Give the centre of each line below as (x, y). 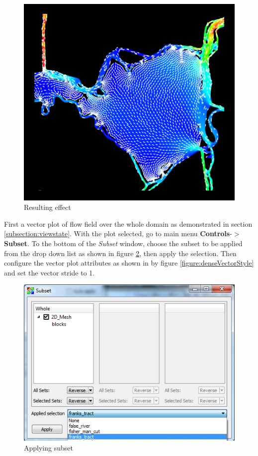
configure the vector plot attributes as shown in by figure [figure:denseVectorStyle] (129, 263)
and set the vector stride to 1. (49, 272)
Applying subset (48, 447)
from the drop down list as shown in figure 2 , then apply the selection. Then (120, 253)
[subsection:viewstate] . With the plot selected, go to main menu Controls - (118, 233)
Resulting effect (47, 207)
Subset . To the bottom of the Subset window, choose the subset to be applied (123, 243)
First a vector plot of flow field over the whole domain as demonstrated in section (128, 224)
